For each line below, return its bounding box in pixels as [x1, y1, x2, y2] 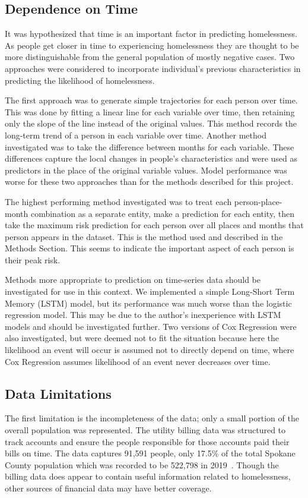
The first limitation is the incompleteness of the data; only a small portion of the [5, 412, 299, 424]
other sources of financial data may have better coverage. [5, 482, 212, 494]
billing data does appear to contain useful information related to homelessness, [5, 470, 291, 483]
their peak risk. [5, 253, 61, 266]
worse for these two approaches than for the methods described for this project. [5, 175, 294, 188]
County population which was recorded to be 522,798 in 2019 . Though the [5, 458, 279, 471]
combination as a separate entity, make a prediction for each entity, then [30, 207, 294, 219]
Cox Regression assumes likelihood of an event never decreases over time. [5, 355, 271, 367]
